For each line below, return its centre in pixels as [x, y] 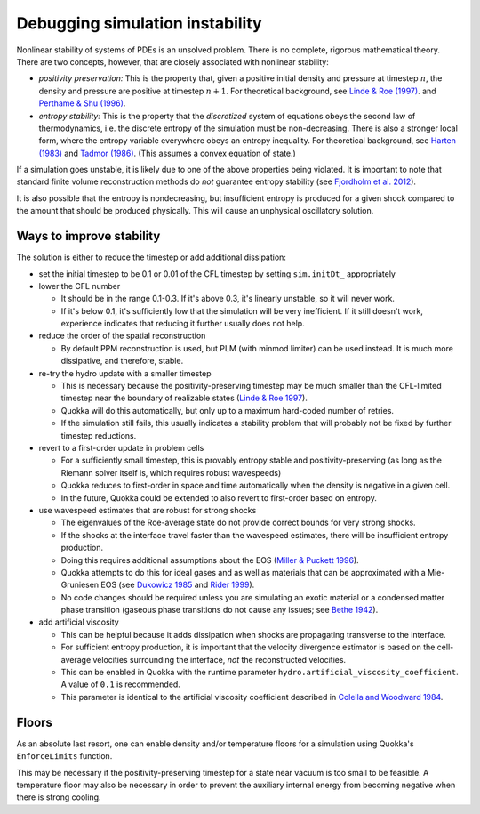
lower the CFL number [80, 286]
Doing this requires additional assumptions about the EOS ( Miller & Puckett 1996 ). [210, 560]
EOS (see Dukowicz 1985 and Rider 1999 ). [178, 585]
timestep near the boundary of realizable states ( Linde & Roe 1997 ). [184, 398]
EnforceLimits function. [64, 756]
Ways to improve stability [88, 236]
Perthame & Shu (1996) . [82, 103]
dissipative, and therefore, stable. [122, 361]
